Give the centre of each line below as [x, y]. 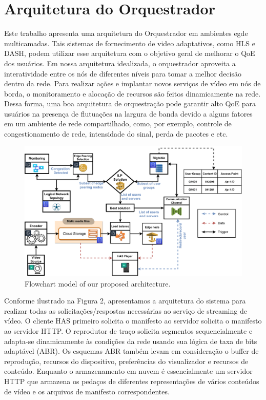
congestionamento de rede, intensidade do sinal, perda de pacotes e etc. [116, 134]
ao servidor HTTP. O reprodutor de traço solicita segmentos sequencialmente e [128, 331]
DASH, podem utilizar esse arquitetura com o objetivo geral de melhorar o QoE [130, 53]
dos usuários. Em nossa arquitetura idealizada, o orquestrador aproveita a [120, 63]
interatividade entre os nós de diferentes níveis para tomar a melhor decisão [123, 73]
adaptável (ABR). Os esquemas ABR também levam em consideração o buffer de [131, 351]
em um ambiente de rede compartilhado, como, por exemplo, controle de [118, 123]
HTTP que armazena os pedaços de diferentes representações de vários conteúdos [132, 381]
